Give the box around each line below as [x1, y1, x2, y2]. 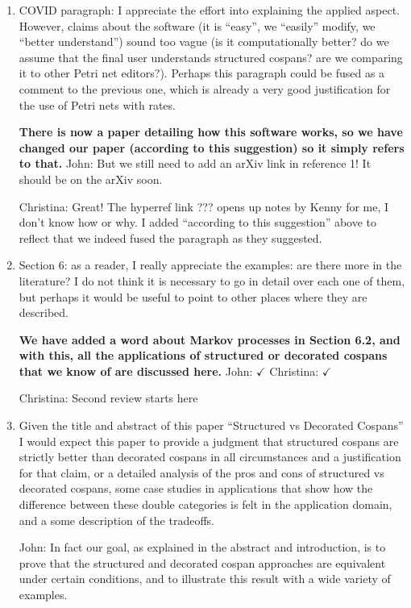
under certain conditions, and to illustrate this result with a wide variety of [19, 570, 391, 587]
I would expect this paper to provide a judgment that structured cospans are [19, 432, 399, 449]
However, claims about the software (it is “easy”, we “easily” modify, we [19, 17, 376, 34]
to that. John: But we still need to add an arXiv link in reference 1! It [19, 155, 372, 172]
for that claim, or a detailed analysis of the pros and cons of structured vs [19, 464, 384, 481]
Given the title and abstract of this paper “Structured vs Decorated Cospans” [19, 417, 404, 434]
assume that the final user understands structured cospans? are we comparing [19, 48, 403, 65]
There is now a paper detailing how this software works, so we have [19, 123, 403, 140]
